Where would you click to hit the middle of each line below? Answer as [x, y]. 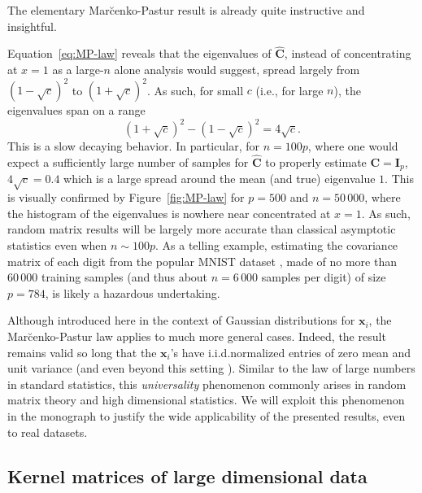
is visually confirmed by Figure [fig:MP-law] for [126, 197]
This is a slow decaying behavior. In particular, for [133, 146]
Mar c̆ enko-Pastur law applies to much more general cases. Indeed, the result [197, 336]
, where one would [353, 146]
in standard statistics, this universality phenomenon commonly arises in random [207, 384]
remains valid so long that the [82, 352]
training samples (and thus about [124, 277]
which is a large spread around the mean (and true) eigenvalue [220, 179]
